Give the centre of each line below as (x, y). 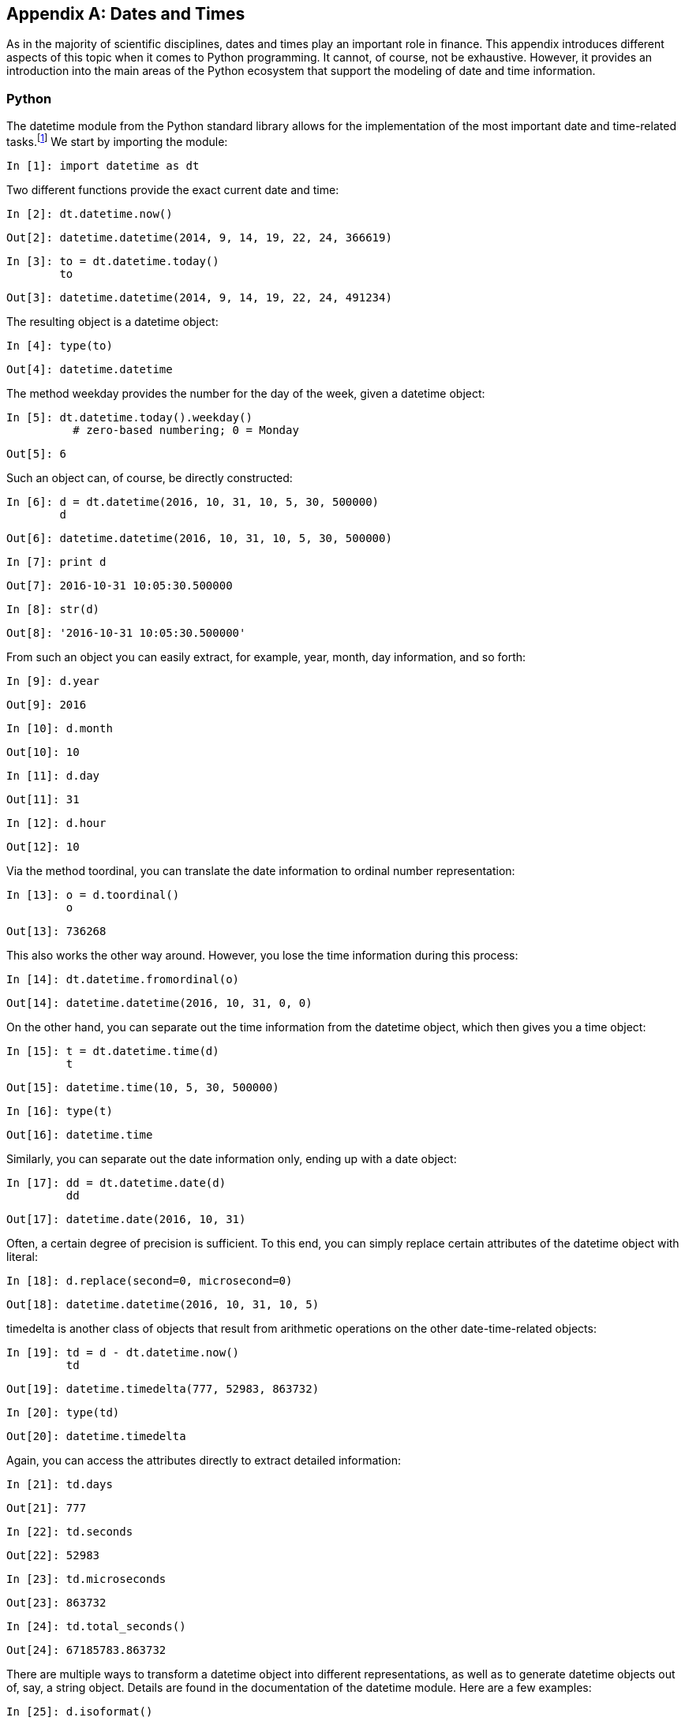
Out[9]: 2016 (47, 704)
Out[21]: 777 (47, 1508)
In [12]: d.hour (56, 823)
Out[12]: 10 (43, 846)
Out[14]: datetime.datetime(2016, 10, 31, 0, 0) (159, 1003)
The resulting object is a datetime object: (112, 321)
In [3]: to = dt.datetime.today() (113, 261)
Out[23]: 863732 (56, 1602)
